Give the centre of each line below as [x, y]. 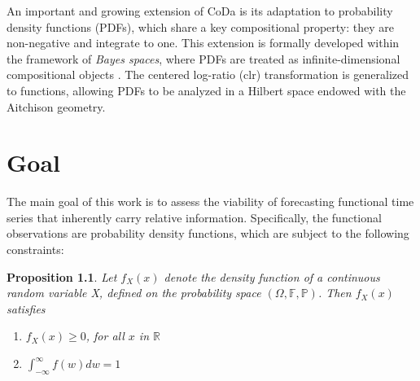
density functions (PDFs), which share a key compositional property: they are [200, 26]
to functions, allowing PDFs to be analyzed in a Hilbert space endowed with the [206, 90]
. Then [335, 293]
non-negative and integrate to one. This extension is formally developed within [203, 43]
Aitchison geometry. [56, 106]
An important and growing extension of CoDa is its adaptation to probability [200, 11]
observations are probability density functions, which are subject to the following [208, 233]
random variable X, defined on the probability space [134, 293]
